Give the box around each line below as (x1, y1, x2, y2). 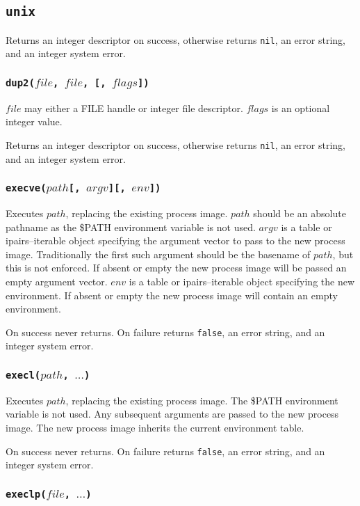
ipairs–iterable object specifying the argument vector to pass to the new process (6, 233, 345, 248)
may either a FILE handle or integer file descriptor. (24, 100, 243, 115)
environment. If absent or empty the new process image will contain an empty (6, 287, 338, 302)
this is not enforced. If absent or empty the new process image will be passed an (6, 260, 347, 275)
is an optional (271, 100, 330, 115)
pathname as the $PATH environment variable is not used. (6, 219, 256, 234)
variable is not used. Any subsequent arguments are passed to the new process (6, 406, 339, 421)
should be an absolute (253, 206, 346, 221)
